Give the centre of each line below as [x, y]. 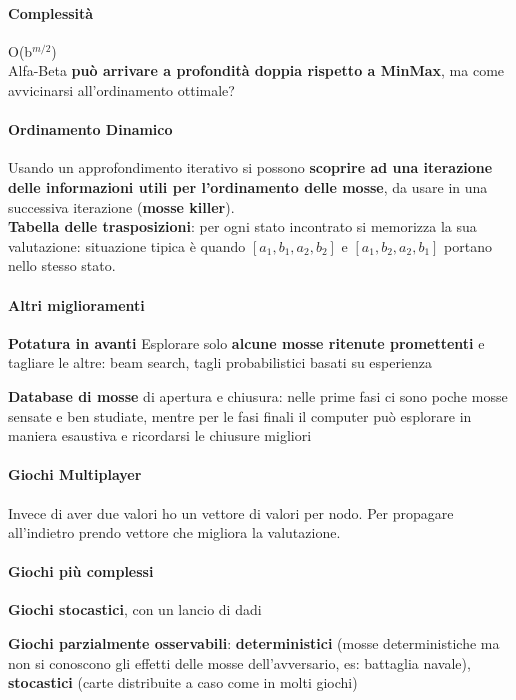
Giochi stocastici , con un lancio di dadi [135, 609]
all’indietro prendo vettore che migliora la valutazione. [174, 532]
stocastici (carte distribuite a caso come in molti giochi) [183, 682]
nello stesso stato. [62, 265]
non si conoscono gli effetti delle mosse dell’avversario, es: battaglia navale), [239, 662]
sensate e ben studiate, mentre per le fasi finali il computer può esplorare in [240, 415]
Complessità [51, 12]
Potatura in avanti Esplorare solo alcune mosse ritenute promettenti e [246, 342]
